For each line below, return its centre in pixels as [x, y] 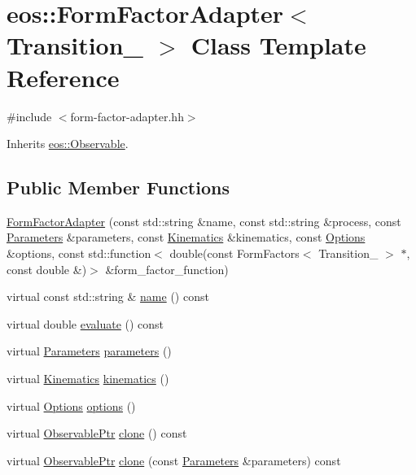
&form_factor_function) [167, 269]
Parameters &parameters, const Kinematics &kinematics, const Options [186, 237]
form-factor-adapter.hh [127, 116]
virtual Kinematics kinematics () [88, 379]
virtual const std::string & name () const [108, 296]
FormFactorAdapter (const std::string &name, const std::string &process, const [204, 221]
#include [29, 116]
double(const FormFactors [234, 253]
